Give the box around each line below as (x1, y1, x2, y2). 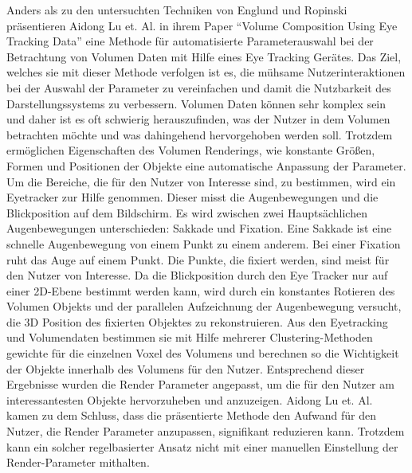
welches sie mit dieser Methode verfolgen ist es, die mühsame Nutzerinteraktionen (6, 64, 406, 80)
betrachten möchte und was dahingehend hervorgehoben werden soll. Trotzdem (6, 126, 393, 143)
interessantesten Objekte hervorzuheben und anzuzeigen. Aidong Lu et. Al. (6, 391, 373, 408)
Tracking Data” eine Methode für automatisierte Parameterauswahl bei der (6, 33, 374, 49)
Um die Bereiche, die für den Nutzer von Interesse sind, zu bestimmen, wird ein (6, 173, 396, 190)
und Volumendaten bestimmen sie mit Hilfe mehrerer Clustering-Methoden (6, 329, 373, 346)
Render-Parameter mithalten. (6, 454, 150, 471)
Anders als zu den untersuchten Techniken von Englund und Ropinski (6, 2, 347, 18)
